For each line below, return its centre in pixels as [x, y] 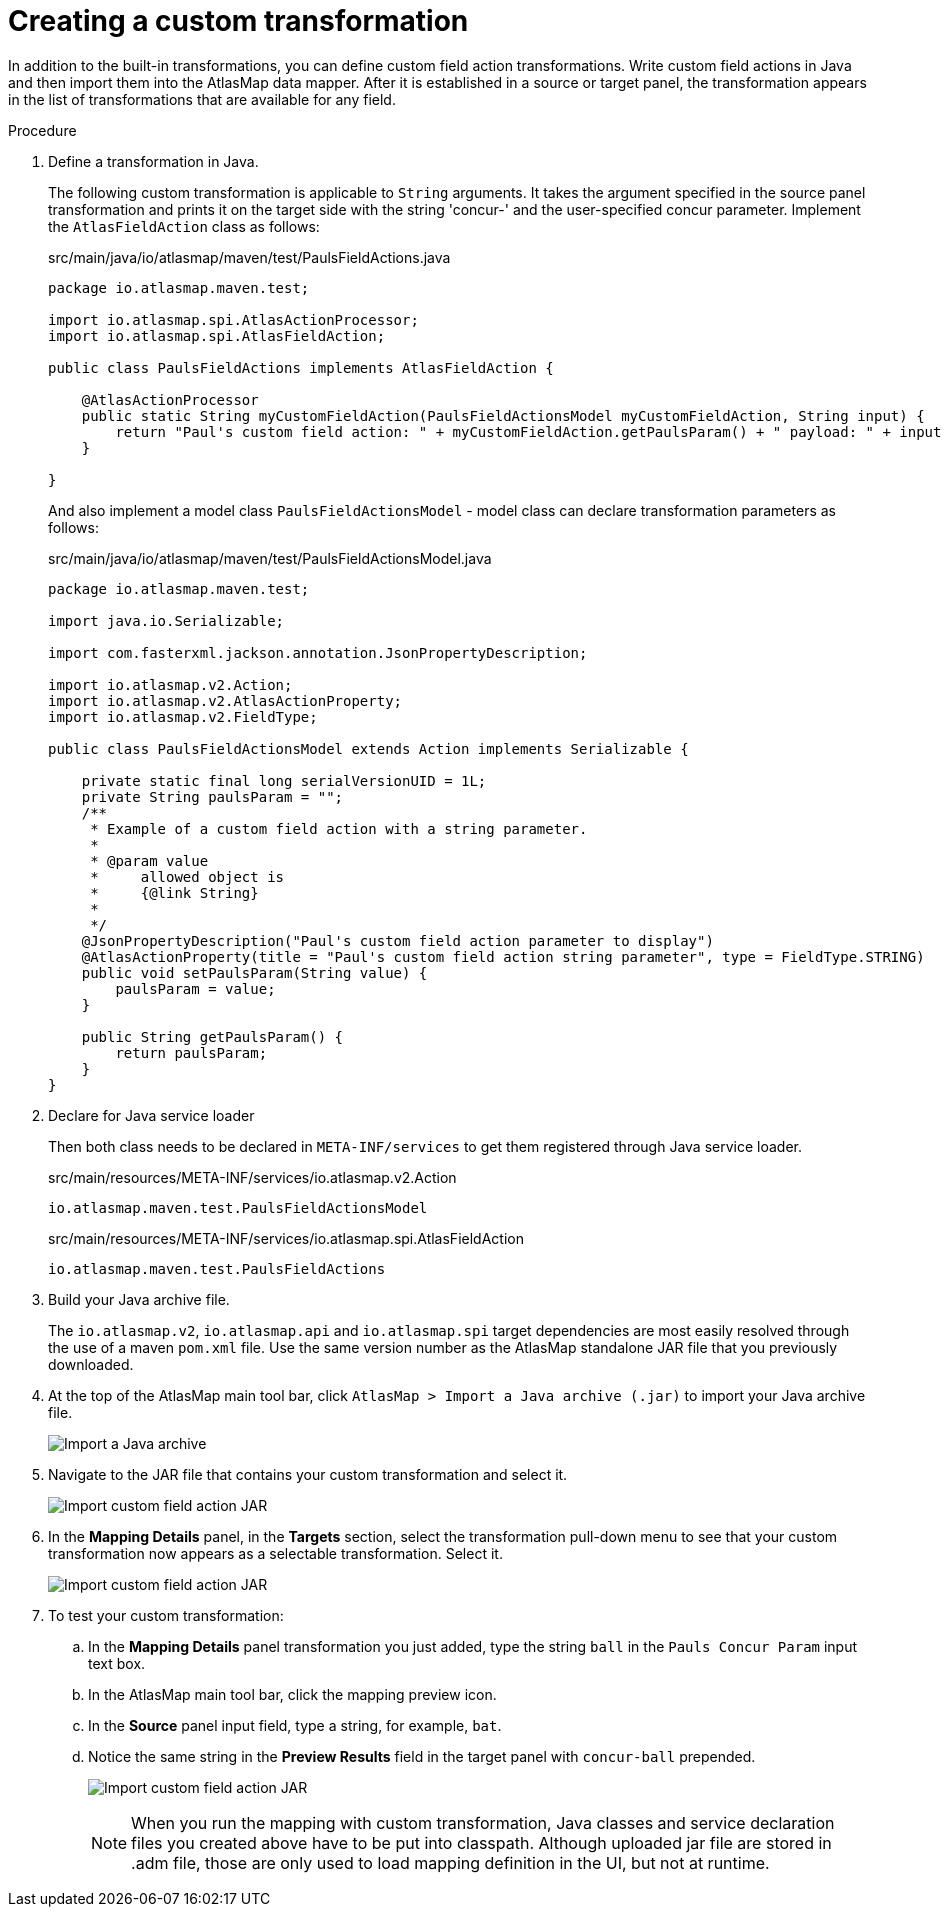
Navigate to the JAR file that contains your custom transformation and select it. [308, 1474]
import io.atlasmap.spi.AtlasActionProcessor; [233, 319]
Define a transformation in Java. [153, 161]
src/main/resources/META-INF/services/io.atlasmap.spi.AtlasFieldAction [286, 1238]
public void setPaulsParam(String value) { [254, 972]
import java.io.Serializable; [166, 620]
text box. [117, 1663]
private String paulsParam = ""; [212, 796]
